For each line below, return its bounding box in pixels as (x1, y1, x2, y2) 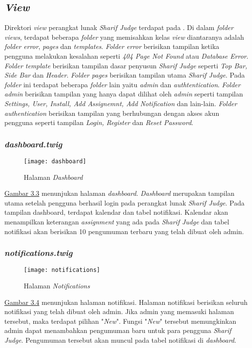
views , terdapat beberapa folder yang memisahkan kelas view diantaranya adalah (4, 32, 244, 42)
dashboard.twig (4, 138, 63, 150)
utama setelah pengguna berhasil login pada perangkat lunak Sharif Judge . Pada (4, 197, 245, 207)
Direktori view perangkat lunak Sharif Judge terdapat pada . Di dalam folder (4, 22, 234, 32)
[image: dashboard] (24, 158, 86, 165)
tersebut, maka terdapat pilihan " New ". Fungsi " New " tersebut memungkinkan (4, 316, 236, 326)
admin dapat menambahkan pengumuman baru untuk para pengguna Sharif (4, 325, 232, 335)
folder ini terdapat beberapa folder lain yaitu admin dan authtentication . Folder (4, 79, 241, 89)
